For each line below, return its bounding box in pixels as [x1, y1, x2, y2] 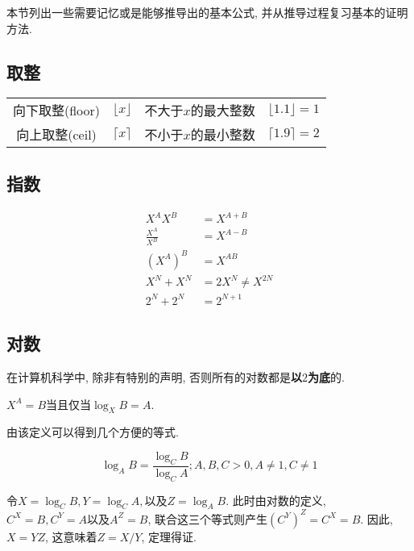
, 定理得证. [141, 528, 197, 545]
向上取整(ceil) [16, 125, 97, 144]
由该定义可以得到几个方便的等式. [6, 424, 179, 440]
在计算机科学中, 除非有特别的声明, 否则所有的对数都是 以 [6, 368, 303, 385]
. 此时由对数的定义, [226, 491, 326, 508]
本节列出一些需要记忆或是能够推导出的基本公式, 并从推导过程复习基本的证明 [6, 4, 408, 20]
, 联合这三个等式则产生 [147, 510, 267, 527]
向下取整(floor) [13, 101, 101, 120]
